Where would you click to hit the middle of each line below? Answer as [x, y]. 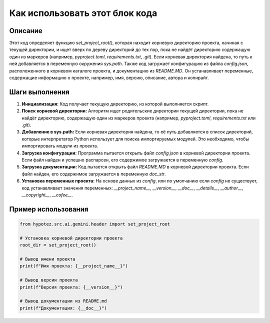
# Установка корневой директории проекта [71, 238]
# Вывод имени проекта [47, 259]
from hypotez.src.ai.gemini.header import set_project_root [95, 224]
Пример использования [49, 209]
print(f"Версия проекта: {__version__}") [71, 287]
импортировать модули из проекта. [60, 146]
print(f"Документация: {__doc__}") [63, 308]
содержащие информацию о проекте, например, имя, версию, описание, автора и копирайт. [109, 78]
